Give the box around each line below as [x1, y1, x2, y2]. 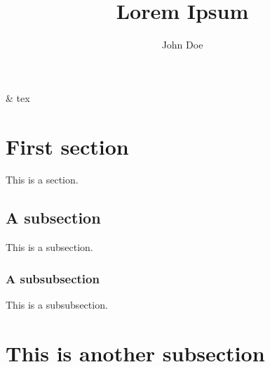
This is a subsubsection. [6, 297, 108, 312]
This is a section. [6, 172, 79, 187]
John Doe [161, 37, 203, 52]
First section [6, 131, 129, 160]
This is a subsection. [6, 240, 93, 255]
